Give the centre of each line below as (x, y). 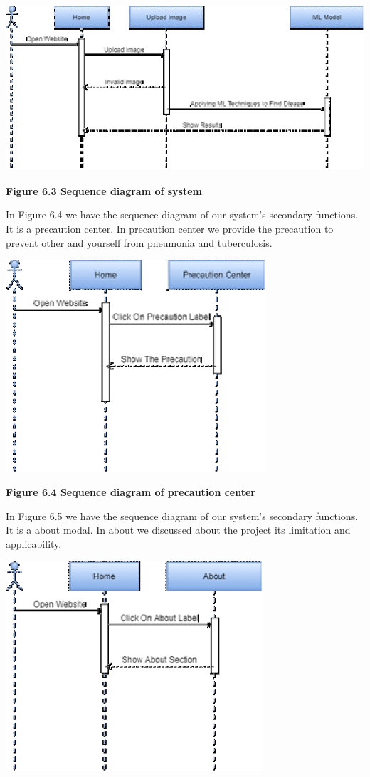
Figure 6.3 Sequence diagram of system (104, 190)
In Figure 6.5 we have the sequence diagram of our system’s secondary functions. (182, 516)
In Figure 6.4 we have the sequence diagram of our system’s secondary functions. (182, 215)
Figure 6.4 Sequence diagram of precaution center (131, 492)
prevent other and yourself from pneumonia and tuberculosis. (139, 242)
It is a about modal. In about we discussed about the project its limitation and (178, 530)
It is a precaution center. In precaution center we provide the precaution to (170, 228)
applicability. (34, 544)
